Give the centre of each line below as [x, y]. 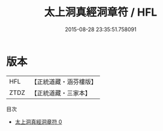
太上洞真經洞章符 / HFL [101, 12]
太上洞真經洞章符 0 [38, 121]
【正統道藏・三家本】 [61, 93]
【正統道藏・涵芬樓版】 [64, 82]
